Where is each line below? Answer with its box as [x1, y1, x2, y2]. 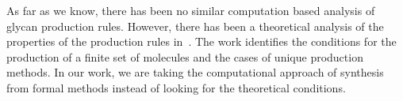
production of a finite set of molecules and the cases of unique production [6, 48, 363, 65]
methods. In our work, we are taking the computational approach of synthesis [6, 64, 384, 80]
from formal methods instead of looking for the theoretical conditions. [6, 79, 346, 95]
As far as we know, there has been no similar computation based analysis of [6, 2, 375, 18]
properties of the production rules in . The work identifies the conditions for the [6, 33, 397, 50]
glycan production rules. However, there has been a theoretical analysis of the [6, 17, 384, 34]
